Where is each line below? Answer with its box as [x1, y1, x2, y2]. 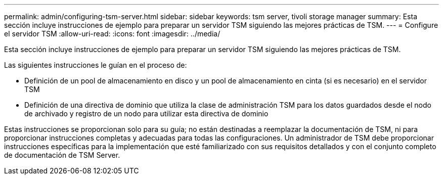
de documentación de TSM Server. [4, 151, 120, 159]
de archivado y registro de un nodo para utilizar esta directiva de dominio [24, 109, 269, 118]
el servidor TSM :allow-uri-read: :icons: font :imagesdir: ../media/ [4, 29, 220, 38]
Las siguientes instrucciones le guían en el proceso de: [4, 61, 187, 69]
